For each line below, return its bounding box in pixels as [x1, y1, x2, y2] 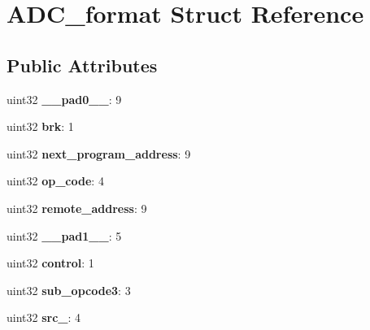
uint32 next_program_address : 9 [7, 145, 191, 162]
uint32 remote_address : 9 [7, 199, 147, 216]
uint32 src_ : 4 [7, 309, 81, 326]
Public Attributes [7, 52, 158, 77]
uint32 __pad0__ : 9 [7, 90, 122, 107]
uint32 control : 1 [7, 254, 94, 271]
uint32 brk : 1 [7, 118, 74, 135]
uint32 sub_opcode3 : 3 [7, 281, 131, 298]
